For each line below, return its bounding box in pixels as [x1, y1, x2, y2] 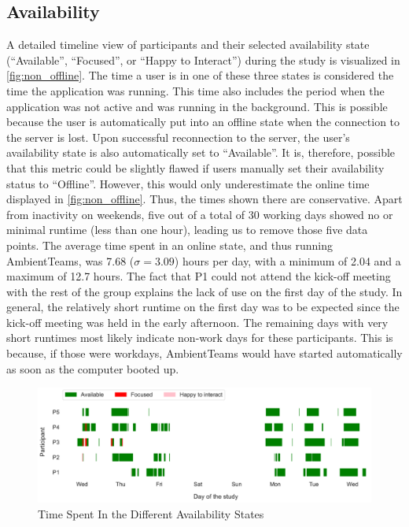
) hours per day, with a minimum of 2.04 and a [174, 252, 401, 269]
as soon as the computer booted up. [6, 360, 179, 377]
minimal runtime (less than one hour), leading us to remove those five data [6, 221, 368, 238]
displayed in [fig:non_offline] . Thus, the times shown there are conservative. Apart [6, 191, 403, 207]
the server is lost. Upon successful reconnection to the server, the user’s [6, 128, 350, 145]
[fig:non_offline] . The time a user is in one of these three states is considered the [6, 67, 394, 84]
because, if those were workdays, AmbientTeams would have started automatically [6, 345, 403, 362]
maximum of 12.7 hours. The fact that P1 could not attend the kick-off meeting [6, 268, 391, 284]
